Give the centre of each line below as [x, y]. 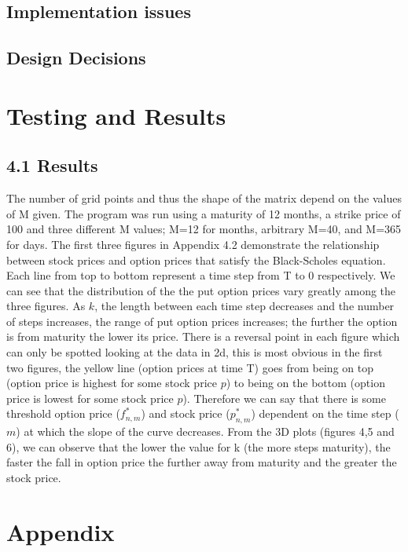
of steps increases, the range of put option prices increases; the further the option [202, 321]
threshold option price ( [63, 413]
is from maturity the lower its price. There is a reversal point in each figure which [203, 336]
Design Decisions [76, 58]
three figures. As [46, 306]
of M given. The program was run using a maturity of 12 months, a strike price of [204, 213]
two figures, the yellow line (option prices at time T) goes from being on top [190, 367]
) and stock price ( [186, 413]
